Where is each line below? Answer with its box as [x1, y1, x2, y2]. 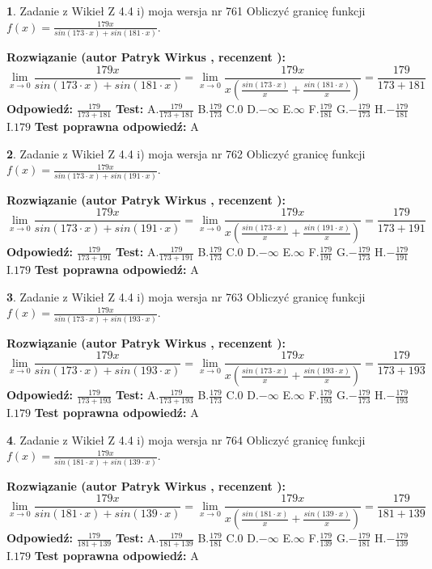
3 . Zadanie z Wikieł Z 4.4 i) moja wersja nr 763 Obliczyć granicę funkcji [6, 288, 366, 305]
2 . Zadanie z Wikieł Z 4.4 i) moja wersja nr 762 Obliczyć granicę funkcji [6, 145, 366, 162]
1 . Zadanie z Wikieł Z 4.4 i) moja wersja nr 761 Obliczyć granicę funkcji [6, 2, 366, 19]
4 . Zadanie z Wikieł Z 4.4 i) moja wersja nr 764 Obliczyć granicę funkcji [6, 431, 366, 448]
